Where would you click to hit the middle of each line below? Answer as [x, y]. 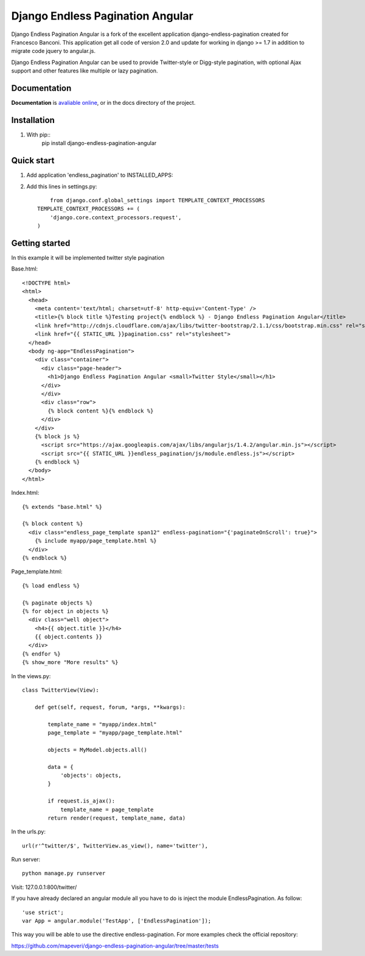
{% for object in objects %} [65, 611]
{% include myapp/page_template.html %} [96, 541]
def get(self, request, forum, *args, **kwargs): [110, 707]
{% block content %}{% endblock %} [101, 411]
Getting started [41, 243]
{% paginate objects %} [57, 603]
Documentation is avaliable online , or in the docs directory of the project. [103, 103]
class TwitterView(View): [61, 690]
